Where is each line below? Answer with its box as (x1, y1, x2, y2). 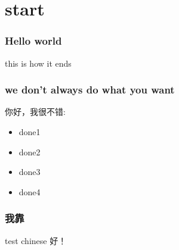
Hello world (5, 33, 62, 48)
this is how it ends (5, 57, 72, 69)
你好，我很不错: (5, 105, 66, 118)
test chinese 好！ (5, 234, 67, 246)
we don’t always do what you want (5, 82, 175, 97)
